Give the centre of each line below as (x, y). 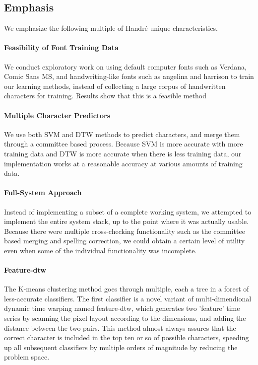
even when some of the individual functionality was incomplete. (100, 250)
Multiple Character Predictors (57, 115)
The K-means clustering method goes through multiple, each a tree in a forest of (127, 289)
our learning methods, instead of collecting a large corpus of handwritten (115, 86)
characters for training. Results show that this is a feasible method (105, 96)
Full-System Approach (43, 192)
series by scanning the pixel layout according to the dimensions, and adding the (125, 318)
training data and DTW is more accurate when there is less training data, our (123, 153)
